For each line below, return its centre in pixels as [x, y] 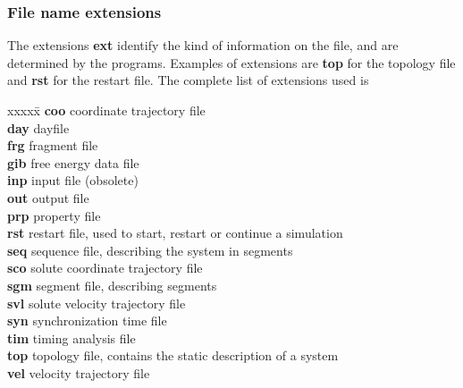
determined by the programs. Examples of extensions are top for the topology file [231, 62]
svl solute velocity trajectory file [97, 303]
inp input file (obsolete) [73, 180]
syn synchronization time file [87, 321]
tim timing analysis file [72, 337]
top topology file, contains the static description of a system [173, 355]
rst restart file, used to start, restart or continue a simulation [175, 233]
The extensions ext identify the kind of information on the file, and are [203, 45]
